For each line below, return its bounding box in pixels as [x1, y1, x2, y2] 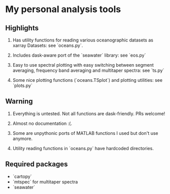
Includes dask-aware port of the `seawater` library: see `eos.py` [12, 52, 146, 58]
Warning [5, 97, 33, 106]
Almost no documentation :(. [12, 120, 73, 126]
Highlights [5, 24, 39, 32]
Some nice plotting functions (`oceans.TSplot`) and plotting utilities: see [12, 77, 163, 83]
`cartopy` [12, 173, 32, 179]
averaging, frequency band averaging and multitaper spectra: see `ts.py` [12, 67, 164, 73]
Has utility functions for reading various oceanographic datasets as [12, 37, 154, 43]
